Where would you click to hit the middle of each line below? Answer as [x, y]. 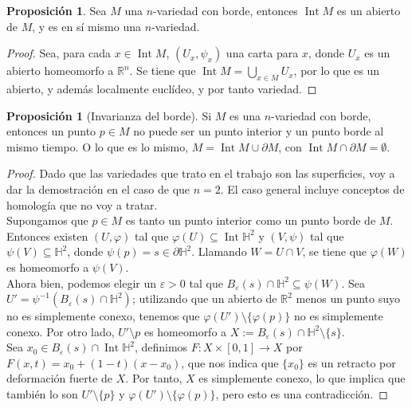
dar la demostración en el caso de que [98, 188]
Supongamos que [47, 220]
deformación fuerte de [60, 378]
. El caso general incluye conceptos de [312, 188]
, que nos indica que [230, 362]
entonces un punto [51, 131]
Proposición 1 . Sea [57, 10]
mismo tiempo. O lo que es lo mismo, [98, 146]
